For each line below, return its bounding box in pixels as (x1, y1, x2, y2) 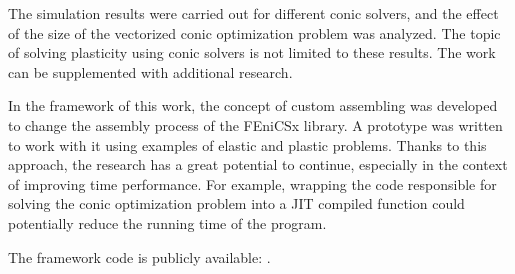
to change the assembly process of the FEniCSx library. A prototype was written (8, 114, 503, 135)
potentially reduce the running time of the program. (8, 212, 327, 233)
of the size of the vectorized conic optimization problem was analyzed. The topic (8, 22, 501, 43)
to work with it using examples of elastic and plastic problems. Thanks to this (8, 134, 487, 155)
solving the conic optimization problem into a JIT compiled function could (8, 193, 465, 214)
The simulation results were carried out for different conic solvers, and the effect (8, 3, 499, 23)
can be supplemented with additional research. (8, 61, 293, 82)
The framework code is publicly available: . (8, 246, 271, 267)
